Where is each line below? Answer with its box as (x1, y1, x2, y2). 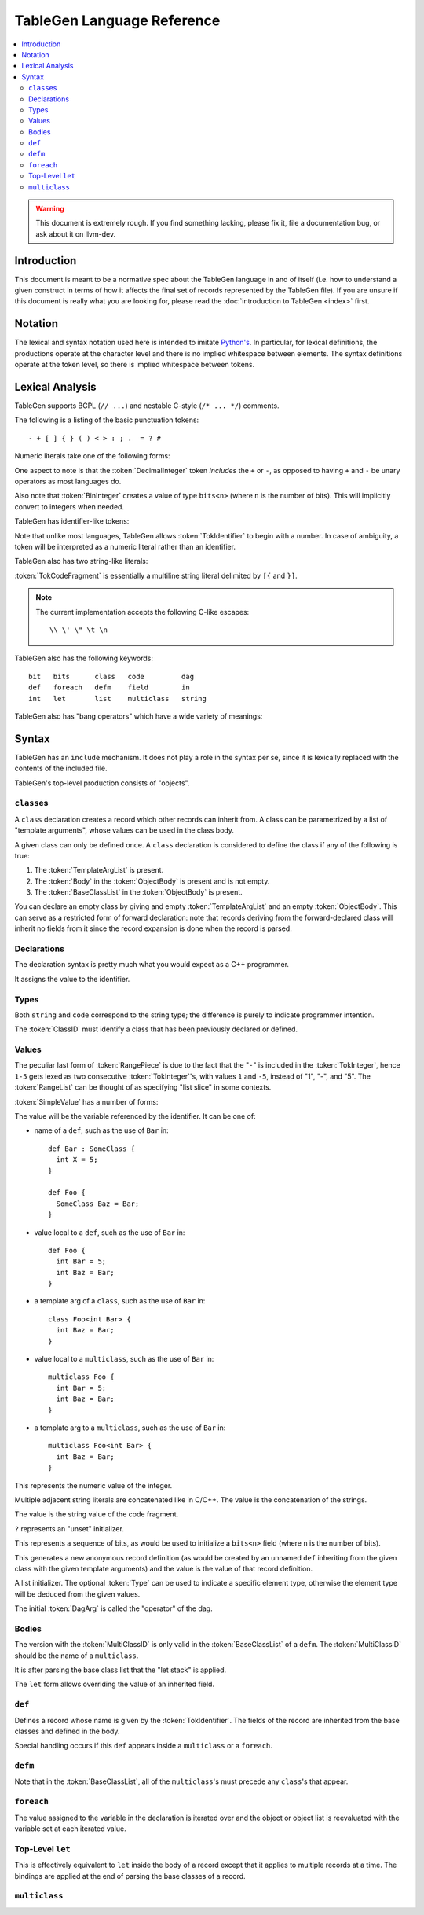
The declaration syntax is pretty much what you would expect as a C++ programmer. (14, 960, 290, 969)
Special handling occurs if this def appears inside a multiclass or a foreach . (14, 1741, 272, 1751)
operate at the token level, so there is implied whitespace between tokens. (14, 360, 255, 369)
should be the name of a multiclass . (14, 1651, 139, 1660)
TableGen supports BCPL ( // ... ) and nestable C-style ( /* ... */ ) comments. (14, 401, 280, 410)
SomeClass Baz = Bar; (56, 1199, 140, 1208)
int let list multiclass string (28, 694, 207, 703)
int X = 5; (56, 1156, 98, 1164)
